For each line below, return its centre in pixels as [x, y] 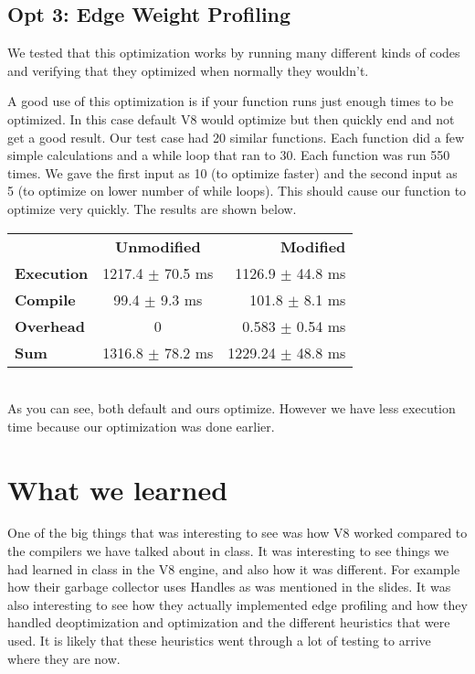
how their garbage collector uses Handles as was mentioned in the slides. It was [229, 587]
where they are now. [64, 658]
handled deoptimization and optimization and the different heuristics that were [229, 622]
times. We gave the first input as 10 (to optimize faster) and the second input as [232, 172]
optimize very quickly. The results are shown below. [152, 208]
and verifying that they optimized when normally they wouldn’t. [188, 70]
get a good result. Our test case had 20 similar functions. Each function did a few [236, 137]
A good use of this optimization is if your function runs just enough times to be [231, 101]
